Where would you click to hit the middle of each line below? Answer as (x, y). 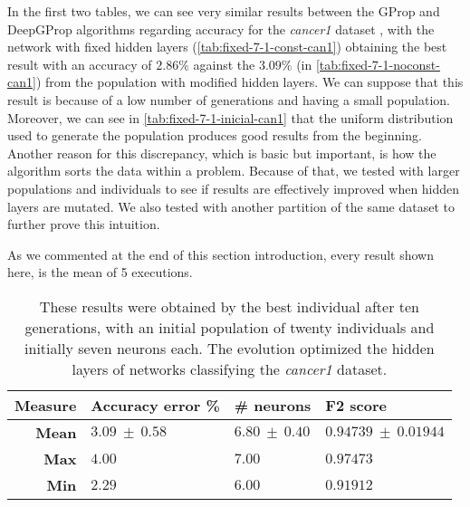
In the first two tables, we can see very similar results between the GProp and (224, 11)
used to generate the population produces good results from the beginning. (215, 135)
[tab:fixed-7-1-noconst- (378, 64)
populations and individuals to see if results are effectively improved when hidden (234, 188)
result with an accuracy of (80, 64)
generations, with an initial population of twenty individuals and (230, 327)
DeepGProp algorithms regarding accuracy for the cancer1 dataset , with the (221, 29)
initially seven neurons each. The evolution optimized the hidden (230, 348)
